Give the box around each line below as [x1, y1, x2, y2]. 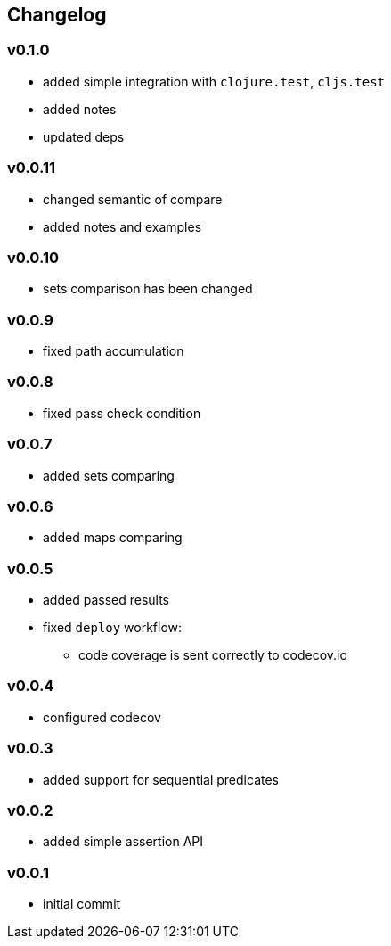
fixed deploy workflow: [43, 620, 183, 636]
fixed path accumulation [43, 343, 184, 359]
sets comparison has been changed [43, 281, 253, 297]
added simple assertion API [43, 834, 204, 850]
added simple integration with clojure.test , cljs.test [43, 73, 385, 89]
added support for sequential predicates [43, 771, 279, 787]
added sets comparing [43, 467, 175, 483]
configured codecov [43, 709, 161, 725]
